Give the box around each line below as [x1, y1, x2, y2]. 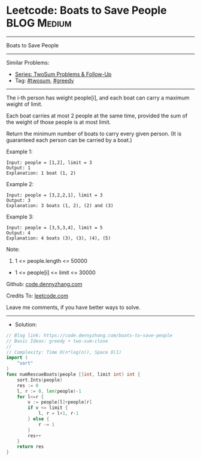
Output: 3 [6, 197, 31, 204]
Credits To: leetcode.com [6, 292, 69, 299]
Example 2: [6, 180, 34, 187]
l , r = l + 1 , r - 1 [38, 411, 79, 417]
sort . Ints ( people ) [17, 377, 63, 383]
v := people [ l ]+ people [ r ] [28, 399, 93, 405]
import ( [6, 354, 28, 361]
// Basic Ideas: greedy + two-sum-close [6, 338, 109, 344]
